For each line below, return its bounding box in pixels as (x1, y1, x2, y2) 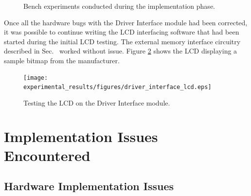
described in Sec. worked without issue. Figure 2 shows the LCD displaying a (4, 46, 237, 56)
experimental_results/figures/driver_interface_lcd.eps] (23, 84, 212, 91)
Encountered (4, 145, 90, 165)
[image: (23, 74, 48, 81)
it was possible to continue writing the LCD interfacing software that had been (4, 27, 239, 37)
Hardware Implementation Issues (4, 178, 174, 194)
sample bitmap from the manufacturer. (4, 55, 120, 65)
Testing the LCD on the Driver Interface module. (23, 97, 170, 107)
